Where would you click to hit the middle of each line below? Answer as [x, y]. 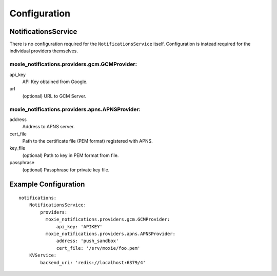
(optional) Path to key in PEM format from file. [71, 155]
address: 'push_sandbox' [88, 241]
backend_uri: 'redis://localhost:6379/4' [93, 262]
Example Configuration [47, 184]
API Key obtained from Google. [55, 82]
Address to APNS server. [48, 127]
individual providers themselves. [44, 51]
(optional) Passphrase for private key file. [66, 170]
